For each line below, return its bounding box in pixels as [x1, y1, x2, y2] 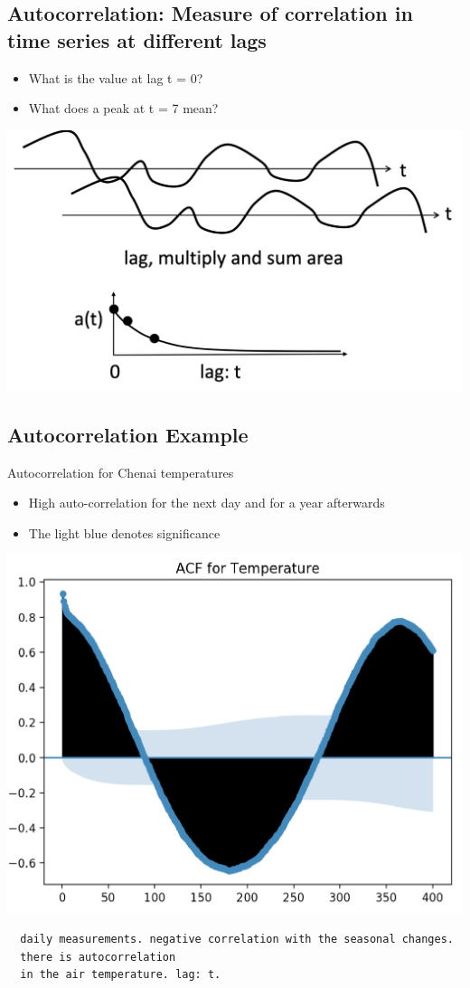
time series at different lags [7, 25, 267, 53]
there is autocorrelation [20, 950, 176, 964]
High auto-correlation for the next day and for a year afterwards [28, 493, 385, 512]
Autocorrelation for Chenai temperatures [7, 462, 234, 481]
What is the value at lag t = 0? [28, 68, 203, 87]
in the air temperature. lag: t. [20, 968, 221, 982]
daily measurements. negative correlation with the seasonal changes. [20, 932, 454, 945]
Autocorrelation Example [7, 420, 249, 448]
